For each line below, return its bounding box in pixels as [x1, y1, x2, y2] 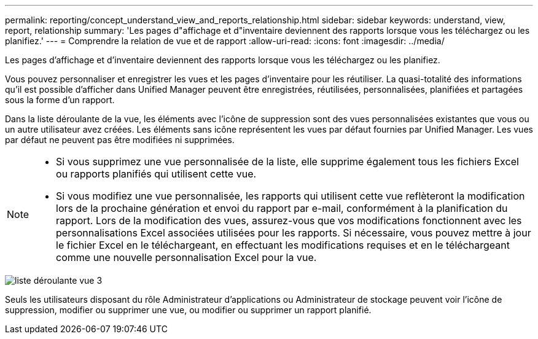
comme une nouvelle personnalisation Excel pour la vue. [56, 251, 317, 263]
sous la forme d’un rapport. [5, 95, 115, 105]
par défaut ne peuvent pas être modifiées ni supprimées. [5, 134, 235, 145]
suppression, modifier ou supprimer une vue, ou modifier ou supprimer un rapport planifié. [5, 305, 372, 315]
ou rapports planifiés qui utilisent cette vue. [56, 168, 257, 180]
